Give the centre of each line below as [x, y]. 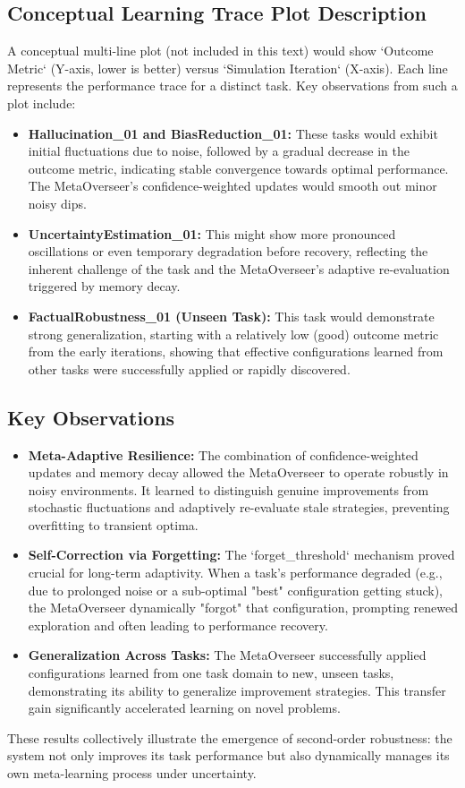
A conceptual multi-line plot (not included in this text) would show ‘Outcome [220, 51]
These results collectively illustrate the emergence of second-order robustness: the [230, 737]
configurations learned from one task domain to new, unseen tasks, [211, 673]
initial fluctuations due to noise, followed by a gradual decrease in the [219, 151]
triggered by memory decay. [104, 286]
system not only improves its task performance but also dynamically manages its [228, 755]
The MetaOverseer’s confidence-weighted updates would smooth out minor [232, 186]
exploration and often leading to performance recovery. [178, 625]
